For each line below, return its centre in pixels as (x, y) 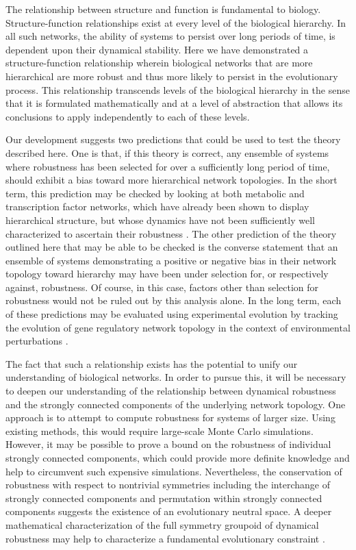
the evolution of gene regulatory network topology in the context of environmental (178, 327)
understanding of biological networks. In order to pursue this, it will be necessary (176, 377)
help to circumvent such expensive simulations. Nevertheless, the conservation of (174, 471)
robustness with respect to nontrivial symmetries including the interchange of (168, 485)
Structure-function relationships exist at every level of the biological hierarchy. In (176, 22)
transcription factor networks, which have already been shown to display (157, 207)
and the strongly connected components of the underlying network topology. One (176, 404)
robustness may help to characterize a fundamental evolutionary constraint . (165, 538)
